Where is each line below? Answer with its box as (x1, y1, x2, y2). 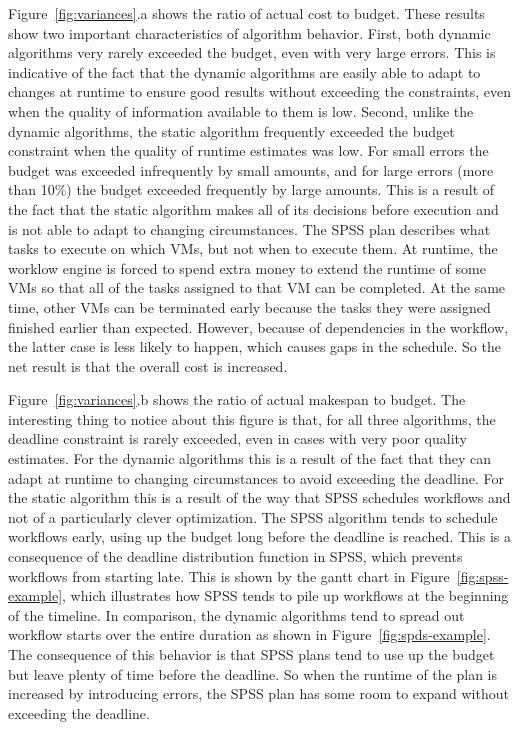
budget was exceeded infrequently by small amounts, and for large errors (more (8, 159, 494, 180)
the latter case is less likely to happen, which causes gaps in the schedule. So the (8, 336, 501, 357)
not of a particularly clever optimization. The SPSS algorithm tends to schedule (8, 506, 498, 527)
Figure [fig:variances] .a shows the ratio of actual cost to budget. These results (8, 3, 485, 23)
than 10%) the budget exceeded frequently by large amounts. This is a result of (8, 179, 495, 200)
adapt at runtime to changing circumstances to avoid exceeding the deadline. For (8, 467, 504, 488)
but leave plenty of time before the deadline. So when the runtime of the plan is (8, 663, 497, 684)
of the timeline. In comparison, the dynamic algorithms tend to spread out (8, 604, 465, 625)
